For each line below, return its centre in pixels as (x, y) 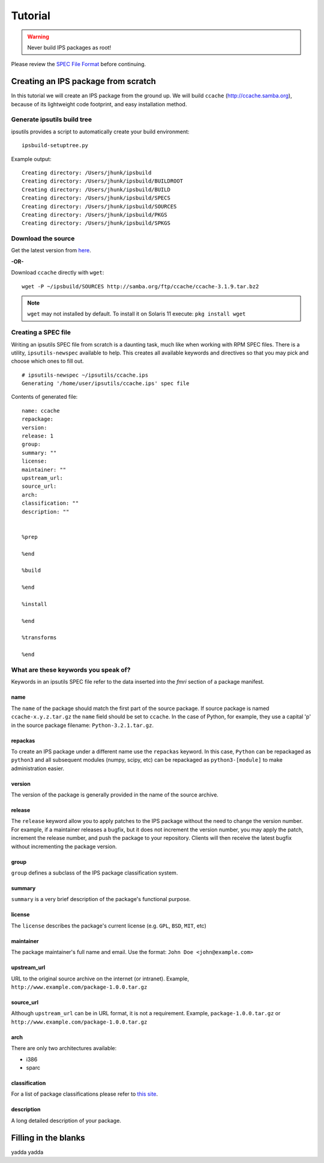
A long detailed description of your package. (66, 1120)
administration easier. (37, 768)
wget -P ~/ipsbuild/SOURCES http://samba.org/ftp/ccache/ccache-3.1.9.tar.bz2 (140, 286)
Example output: (31, 159)
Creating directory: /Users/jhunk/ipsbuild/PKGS (94, 214)
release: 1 (38, 436)
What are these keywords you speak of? (71, 670)
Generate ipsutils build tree (52, 120)
